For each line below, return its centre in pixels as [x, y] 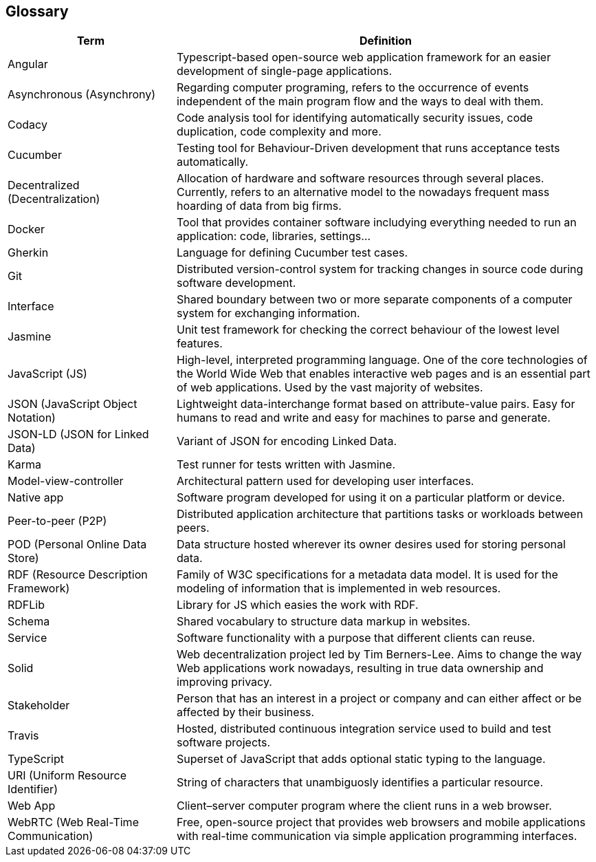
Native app [36, 498]
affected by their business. [245, 712]
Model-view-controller [66, 481]
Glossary [37, 11]
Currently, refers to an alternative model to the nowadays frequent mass [363, 192]
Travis [23, 736]
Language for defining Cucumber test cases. [292, 253]
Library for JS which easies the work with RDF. [297, 605]
